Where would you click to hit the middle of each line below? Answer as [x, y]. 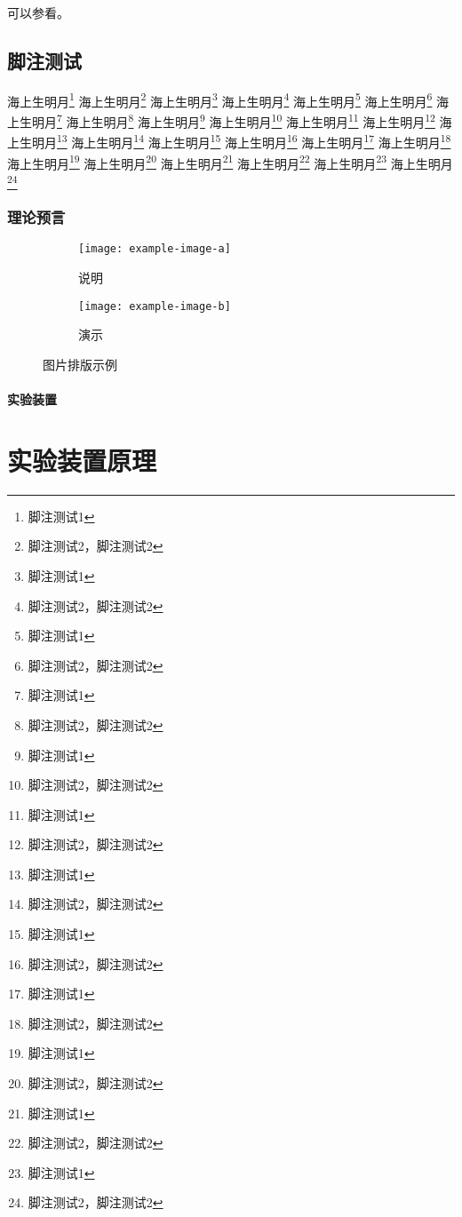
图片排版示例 [80, 364]
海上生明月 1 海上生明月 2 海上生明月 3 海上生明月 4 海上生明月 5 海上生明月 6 [220, 99]
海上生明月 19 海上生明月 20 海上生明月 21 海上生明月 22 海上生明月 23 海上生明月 [230, 162]
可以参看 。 [38, 12]
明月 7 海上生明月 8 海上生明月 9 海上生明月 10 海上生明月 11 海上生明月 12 [233, 120]
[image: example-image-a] [155, 249]
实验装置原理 [82, 460]
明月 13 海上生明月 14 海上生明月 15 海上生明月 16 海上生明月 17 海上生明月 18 [241, 141]
